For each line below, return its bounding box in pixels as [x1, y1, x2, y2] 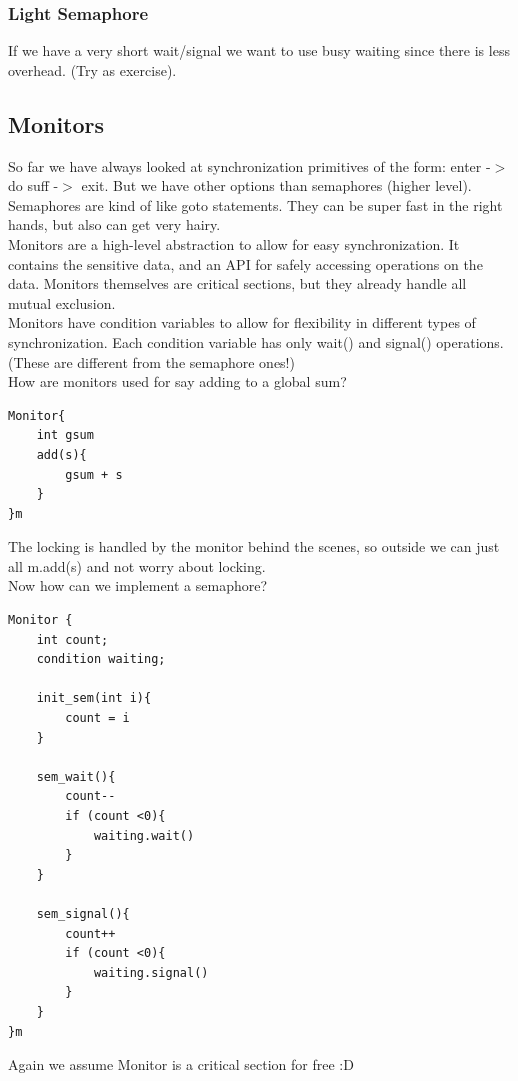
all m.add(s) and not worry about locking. [8, 555, 266, 576]
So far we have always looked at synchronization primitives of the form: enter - [8, 155, 491, 176]
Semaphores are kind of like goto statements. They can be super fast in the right [8, 194, 503, 215]
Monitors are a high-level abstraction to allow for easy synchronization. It [8, 233, 460, 254]
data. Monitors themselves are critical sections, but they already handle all [8, 273, 467, 294]
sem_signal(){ [36, 906, 130, 921]
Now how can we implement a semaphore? [8, 575, 268, 596]
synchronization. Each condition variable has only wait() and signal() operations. [8, 331, 504, 352]
